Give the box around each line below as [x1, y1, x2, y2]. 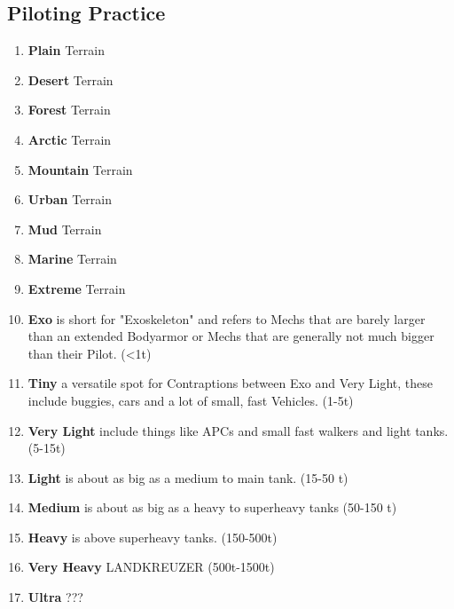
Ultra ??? [27, 588, 83, 606]
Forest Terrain [27, 100, 111, 119]
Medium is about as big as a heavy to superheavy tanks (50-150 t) [27, 498, 397, 517]
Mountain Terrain [27, 160, 133, 178]
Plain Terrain [27, 41, 105, 59]
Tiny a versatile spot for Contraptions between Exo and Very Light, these [27, 374, 434, 392]
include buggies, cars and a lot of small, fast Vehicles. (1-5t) [27, 391, 354, 409]
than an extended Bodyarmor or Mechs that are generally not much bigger [27, 327, 434, 345]
